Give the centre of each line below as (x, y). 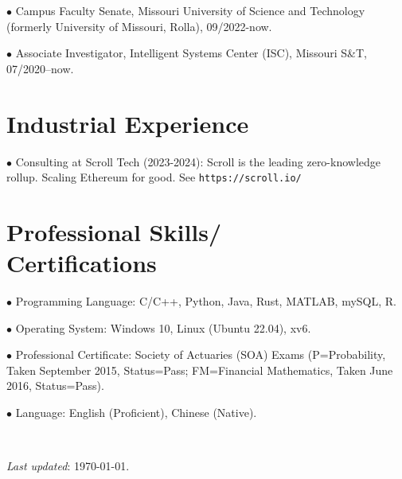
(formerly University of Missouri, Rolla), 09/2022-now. (139, 26)
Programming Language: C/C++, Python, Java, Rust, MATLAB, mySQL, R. (206, 301)
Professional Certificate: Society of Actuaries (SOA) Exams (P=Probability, (201, 354)
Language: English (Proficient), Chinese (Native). (136, 413)
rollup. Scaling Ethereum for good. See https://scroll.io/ (154, 177)
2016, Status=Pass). (55, 386)
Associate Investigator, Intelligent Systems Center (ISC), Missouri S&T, (191, 53)
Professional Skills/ (114, 231)
